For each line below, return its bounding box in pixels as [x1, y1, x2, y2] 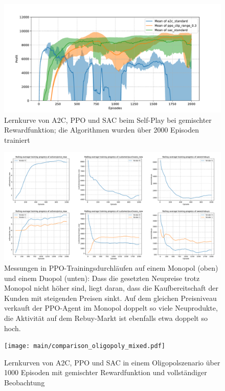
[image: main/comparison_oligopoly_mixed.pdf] [4, 342, 165, 350]
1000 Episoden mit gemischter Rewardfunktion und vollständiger [4, 367, 207, 378]
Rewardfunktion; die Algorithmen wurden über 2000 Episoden [4, 124, 199, 135]
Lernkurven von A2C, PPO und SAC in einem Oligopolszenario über [4, 357, 220, 367]
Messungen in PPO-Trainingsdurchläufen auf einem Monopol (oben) [4, 262, 218, 273]
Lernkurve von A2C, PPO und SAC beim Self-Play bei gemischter [4, 114, 212, 125]
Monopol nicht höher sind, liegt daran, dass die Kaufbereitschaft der [4, 283, 218, 293]
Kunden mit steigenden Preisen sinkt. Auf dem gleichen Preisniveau [4, 292, 217, 303]
